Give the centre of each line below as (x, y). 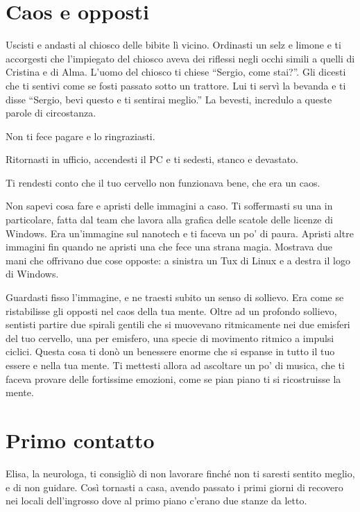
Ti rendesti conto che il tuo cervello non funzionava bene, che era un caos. (163, 182)
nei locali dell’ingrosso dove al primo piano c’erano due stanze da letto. (156, 501)
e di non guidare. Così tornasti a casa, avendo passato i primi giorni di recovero (174, 487)
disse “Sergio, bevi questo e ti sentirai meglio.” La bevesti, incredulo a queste (169, 99)
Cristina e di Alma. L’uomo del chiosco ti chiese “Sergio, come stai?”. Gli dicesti (176, 72)
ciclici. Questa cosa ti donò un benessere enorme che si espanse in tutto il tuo (170, 351)
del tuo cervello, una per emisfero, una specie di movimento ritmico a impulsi (170, 338)
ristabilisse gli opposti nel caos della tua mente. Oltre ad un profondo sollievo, (171, 310)
